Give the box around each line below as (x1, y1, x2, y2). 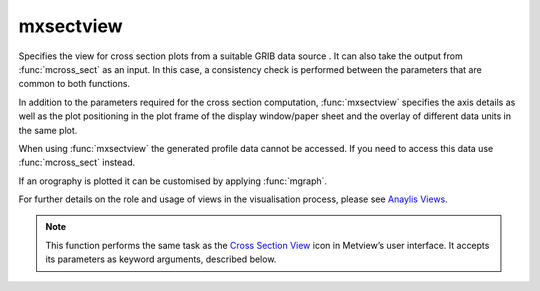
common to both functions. (18, 78, 130, 90)
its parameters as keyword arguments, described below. (45, 253, 277, 265)
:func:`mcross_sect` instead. (18, 156, 136, 169)
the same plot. (18, 124, 78, 136)
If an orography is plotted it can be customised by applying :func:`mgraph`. (18, 175, 328, 187)
